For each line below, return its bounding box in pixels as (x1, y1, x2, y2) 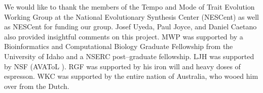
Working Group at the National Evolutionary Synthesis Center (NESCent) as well (4, 11, 259, 22)
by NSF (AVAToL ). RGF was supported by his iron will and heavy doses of (4, 61, 241, 71)
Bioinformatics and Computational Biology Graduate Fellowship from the (4, 41, 233, 52)
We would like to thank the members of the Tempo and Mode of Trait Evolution (4, 2, 255, 12)
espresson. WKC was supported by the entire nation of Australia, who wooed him (4, 71, 258, 81)
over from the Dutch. (4, 80, 69, 91)
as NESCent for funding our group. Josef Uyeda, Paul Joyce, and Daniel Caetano (4, 21, 257, 32)
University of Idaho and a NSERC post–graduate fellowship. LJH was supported (4, 51, 254, 61)
